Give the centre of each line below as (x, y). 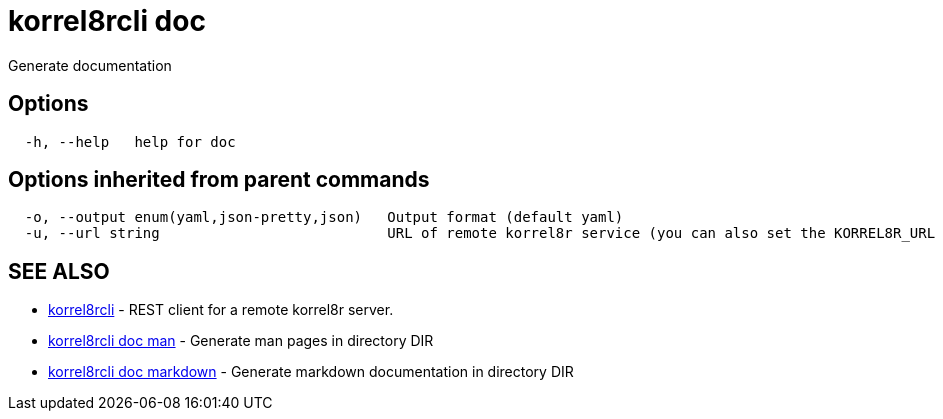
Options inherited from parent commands (219, 180)
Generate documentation (90, 65)
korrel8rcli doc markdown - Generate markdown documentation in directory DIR (311, 372)
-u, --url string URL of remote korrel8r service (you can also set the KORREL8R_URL (480, 233)
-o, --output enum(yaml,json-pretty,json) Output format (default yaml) (324, 217)
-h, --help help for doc (130, 141)
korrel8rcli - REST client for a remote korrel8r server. (221, 310)
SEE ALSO (59, 271)
